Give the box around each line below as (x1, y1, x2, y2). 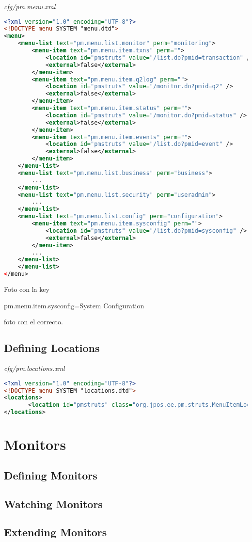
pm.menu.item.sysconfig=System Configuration (4, 300, 144, 310)
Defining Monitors (4, 467, 97, 482)
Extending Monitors (4, 525, 107, 540)
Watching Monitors (4, 496, 103, 511)
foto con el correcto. (4, 317, 63, 327)
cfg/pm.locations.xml (4, 363, 65, 373)
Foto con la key (4, 284, 49, 294)
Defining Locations (4, 340, 100, 355)
